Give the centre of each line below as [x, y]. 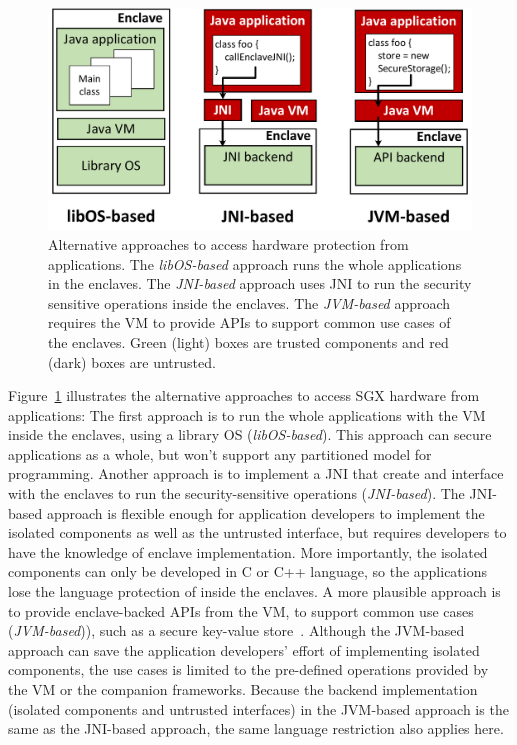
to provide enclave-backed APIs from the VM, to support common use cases [241, 610]
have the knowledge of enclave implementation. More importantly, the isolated [248, 551]
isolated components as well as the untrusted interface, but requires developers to [257, 532]
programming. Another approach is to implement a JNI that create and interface [256, 473]
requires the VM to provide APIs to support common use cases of [249, 322]
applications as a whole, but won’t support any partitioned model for [220, 453]
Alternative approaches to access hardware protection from [228, 243]
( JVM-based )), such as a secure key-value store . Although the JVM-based [236, 630]
